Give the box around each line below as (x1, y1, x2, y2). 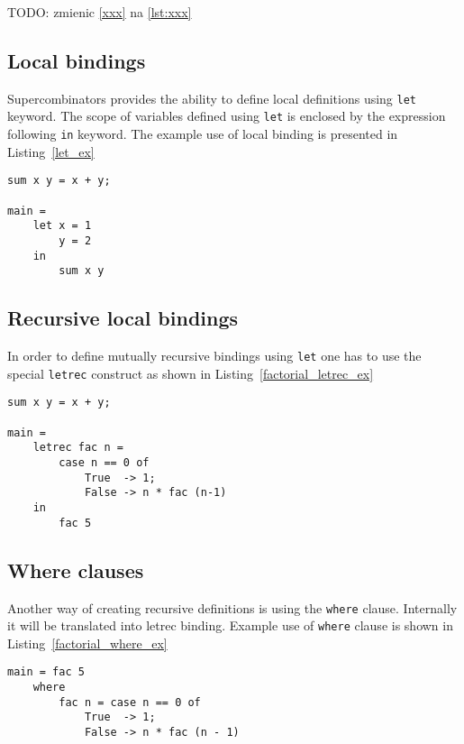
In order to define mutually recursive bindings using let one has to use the (7, 346, 422, 365)
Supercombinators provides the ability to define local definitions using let (7, 88, 417, 107)
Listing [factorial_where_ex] (7, 633, 168, 652)
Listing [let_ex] (7, 142, 95, 161)
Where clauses (7, 556, 144, 583)
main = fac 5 (7, 666, 85, 679)
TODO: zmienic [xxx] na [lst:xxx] (7, 3, 192, 21)
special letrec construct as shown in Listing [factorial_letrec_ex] (7, 363, 374, 382)
